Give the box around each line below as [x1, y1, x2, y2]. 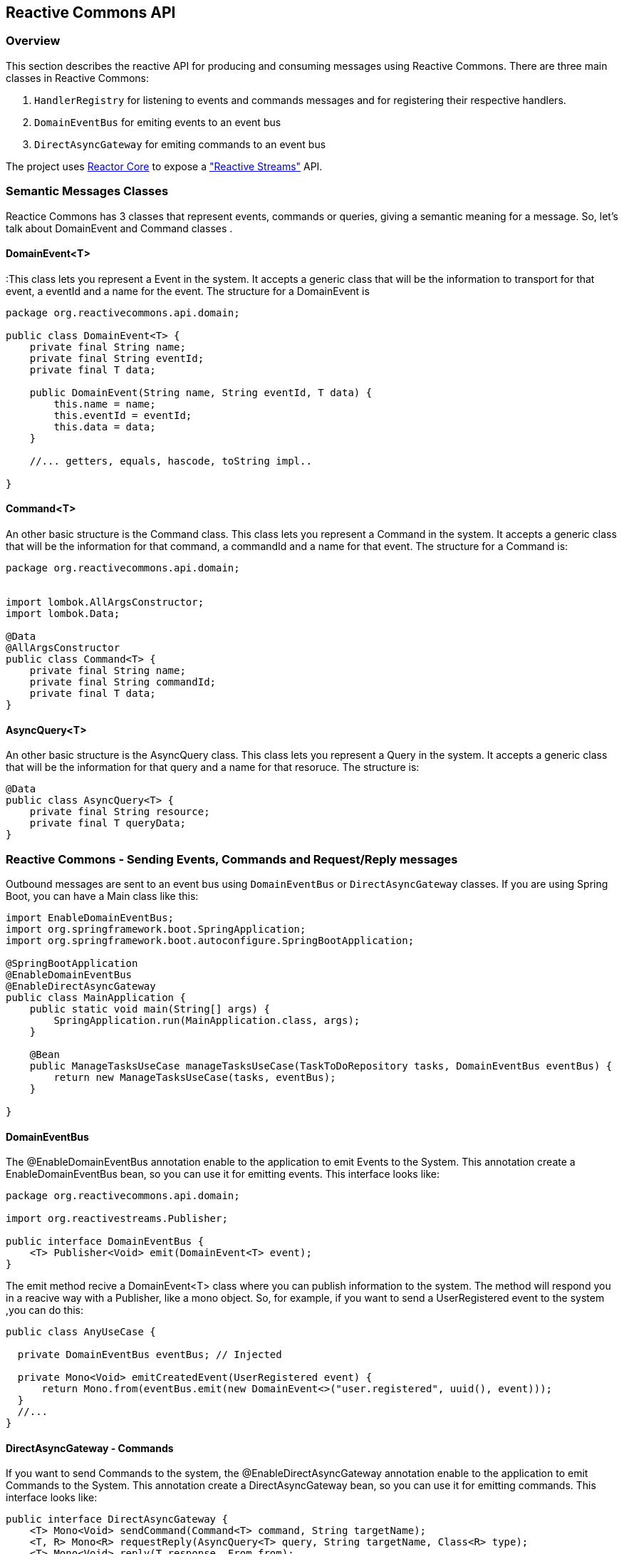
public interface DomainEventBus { [6, 1236, 204, 1248]
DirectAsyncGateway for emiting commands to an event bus [34, 138, 326, 150]
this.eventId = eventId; [53, 409, 192, 421]
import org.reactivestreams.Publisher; [6, 1213, 228, 1225]
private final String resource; [29, 806, 210, 818]
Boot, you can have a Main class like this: [6, 889, 199, 902]
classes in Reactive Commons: [6, 71, 149, 84]
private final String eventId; [29, 352, 204, 364]
